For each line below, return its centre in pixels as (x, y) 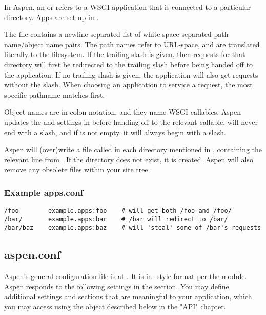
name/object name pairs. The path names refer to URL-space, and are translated (132, 44)
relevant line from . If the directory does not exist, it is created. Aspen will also (129, 159)
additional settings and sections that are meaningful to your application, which (128, 296)
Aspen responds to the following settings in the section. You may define (117, 286)
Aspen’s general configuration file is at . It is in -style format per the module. (126, 276)
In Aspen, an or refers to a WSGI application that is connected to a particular (128, 7)
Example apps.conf (44, 192)
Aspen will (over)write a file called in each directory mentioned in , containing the (133, 149)
